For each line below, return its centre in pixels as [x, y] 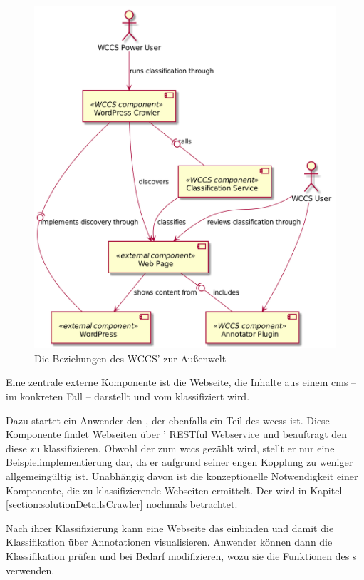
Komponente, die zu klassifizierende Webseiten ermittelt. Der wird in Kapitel [174, 490]
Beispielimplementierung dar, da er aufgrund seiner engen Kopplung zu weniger [180, 462]
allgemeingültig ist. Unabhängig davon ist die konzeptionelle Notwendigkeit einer [182, 476]
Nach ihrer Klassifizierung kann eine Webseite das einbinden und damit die [170, 528]
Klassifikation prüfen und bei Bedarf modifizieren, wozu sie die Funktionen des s [181, 556]
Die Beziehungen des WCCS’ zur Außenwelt [130, 358]
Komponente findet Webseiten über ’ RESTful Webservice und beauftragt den [177, 434]
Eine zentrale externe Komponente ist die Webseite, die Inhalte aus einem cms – [181, 382]
